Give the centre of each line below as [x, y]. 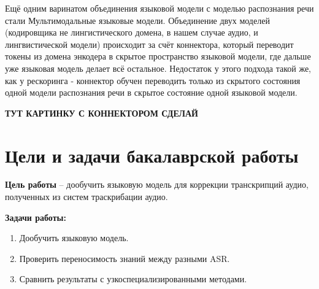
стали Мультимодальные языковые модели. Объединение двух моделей [137, 20]
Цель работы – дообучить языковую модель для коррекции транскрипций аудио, [157, 184]
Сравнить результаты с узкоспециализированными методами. [133, 279]
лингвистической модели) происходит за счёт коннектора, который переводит [149, 44]
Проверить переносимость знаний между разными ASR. [125, 258]
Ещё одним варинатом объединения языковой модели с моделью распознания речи [159, 8]
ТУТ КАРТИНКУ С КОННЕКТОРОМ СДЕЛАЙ [102, 113]
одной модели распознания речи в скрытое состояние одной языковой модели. [151, 92]
